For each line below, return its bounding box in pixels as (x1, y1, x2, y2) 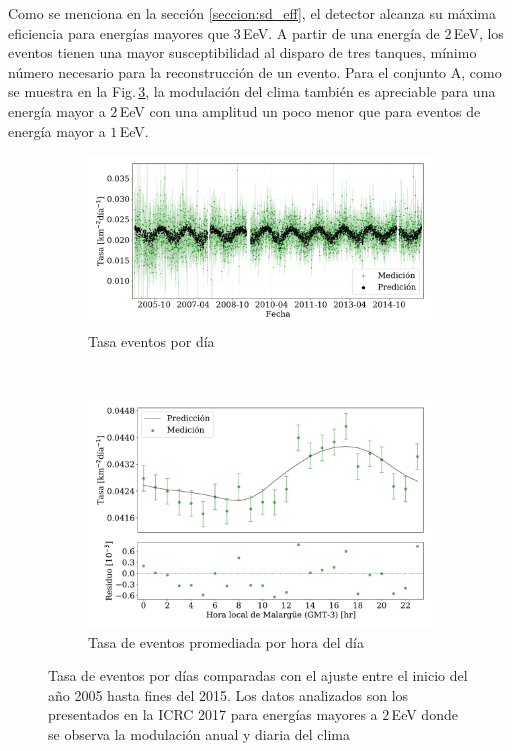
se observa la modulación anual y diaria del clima (48, 724, 351, 745)
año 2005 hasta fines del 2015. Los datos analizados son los (48, 684, 409, 705)
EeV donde (391, 704, 458, 725)
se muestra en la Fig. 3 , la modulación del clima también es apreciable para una (8, 81, 496, 102)
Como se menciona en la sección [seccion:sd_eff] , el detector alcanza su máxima (8, 3, 496, 23)
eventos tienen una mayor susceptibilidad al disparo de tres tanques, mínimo (8, 42, 477, 63)
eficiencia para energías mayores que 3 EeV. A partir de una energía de (8, 22, 440, 43)
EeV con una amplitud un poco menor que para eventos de (119, 100, 481, 121)
